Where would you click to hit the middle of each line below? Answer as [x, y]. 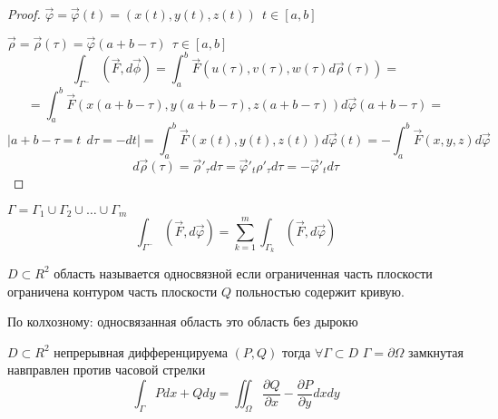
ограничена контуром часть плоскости [112, 291]
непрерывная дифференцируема [141, 351]
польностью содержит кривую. [320, 291]
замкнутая [436, 351]
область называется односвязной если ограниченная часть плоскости [243, 273]
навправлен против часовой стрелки [107, 370]
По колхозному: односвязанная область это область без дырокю [183, 322]
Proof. [24, 14]
